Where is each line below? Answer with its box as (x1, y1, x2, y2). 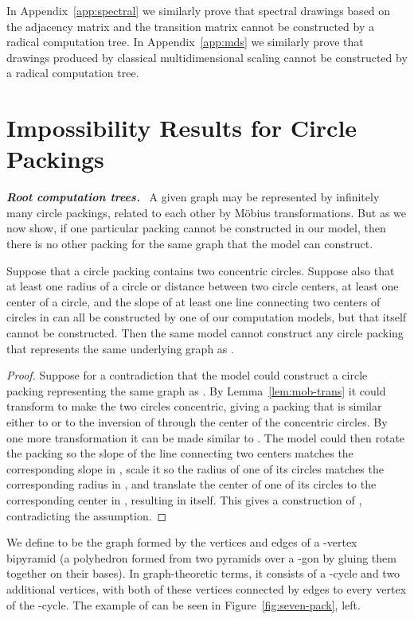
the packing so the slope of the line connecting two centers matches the (6, 445, 353, 461)
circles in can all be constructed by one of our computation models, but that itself (6, 309, 407, 325)
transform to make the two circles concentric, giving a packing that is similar (6, 398, 382, 415)
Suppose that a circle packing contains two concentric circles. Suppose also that (6, 262, 395, 278)
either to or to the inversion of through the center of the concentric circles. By (6, 414, 388, 430)
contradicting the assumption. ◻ (6, 507, 167, 524)
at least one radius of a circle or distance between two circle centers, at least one (6, 278, 399, 294)
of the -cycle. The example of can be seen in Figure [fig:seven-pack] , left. (6, 596, 361, 613)
